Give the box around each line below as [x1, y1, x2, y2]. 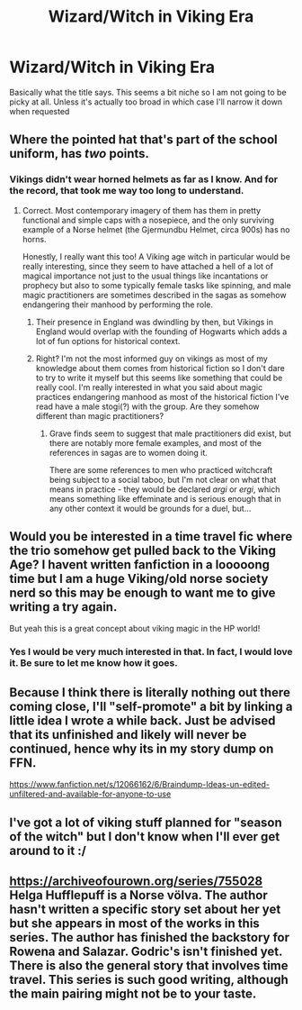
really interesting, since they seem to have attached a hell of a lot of [22, 260, 274, 271]
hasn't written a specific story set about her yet [9, 901, 281, 916]
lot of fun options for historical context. [35, 335, 181, 346]
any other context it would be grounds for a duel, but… [49, 503, 252, 514]
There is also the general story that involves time [9, 958, 289, 973]
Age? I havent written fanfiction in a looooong [9, 557, 271, 573]
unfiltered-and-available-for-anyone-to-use [9, 788, 172, 799]
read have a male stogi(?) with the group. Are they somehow [35, 401, 260, 412]
